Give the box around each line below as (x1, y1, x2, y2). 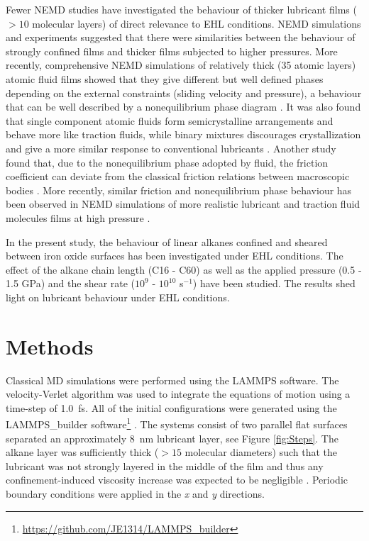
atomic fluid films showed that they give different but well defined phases (6, 71, 324, 86)
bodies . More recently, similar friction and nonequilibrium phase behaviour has (6, 182, 352, 197)
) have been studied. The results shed (192, 276, 356, 291)
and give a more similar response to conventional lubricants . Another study (6, 140, 336, 155)
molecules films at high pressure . (6, 210, 150, 225)
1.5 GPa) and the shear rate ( (6, 276, 136, 291)
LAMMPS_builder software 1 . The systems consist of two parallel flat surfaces (6, 415, 348, 432)
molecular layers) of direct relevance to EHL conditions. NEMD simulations (32, 16, 361, 30)
